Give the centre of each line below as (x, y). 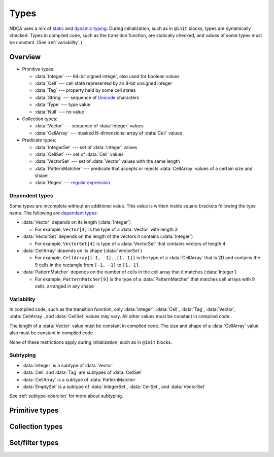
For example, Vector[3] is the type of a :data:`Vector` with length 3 (106, 229)
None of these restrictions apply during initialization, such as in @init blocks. (91, 342)
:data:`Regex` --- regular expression (72, 183)
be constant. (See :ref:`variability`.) (46, 43)
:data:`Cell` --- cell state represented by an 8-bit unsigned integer (104, 83)
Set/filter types (34, 443)
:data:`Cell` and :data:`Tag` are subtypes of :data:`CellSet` (82, 372)
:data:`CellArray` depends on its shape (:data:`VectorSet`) (82, 251)
